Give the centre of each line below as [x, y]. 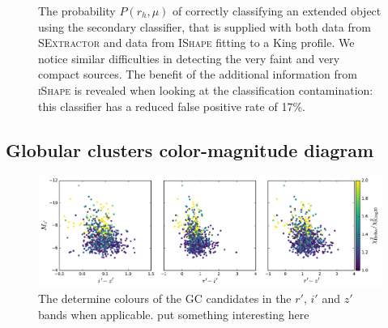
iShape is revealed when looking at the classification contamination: [206, 89]
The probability [77, 11]
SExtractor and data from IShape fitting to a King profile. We [196, 43]
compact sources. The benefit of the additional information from [198, 74]
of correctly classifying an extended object [277, 11]
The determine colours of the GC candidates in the [165, 298]
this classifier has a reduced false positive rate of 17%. [172, 106]
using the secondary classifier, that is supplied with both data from [205, 26]
